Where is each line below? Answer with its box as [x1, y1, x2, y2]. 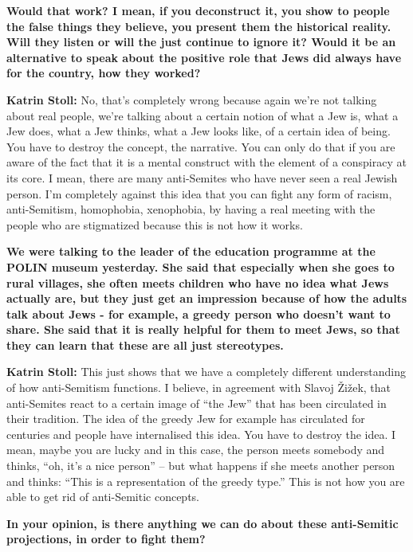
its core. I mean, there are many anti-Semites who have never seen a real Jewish [6, 169, 398, 186]
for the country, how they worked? [6, 65, 201, 81]
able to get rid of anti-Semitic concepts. [6, 488, 199, 505]
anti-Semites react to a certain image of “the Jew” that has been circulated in [6, 394, 387, 411]
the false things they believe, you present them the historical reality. [6, 18, 391, 34]
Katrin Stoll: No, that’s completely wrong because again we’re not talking [6, 91, 377, 108]
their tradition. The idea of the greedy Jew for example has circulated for [6, 410, 365, 427]
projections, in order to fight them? [6, 530, 206, 547]
